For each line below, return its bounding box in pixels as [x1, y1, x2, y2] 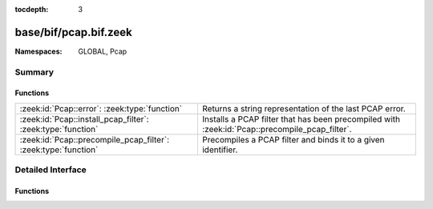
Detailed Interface [14, 164, 87, 175]
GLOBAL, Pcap [78, 46, 127, 56]
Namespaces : [14, 46, 63, 56]
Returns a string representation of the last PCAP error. [201, 102, 407, 114]
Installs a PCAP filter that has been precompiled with [201, 113, 401, 124]
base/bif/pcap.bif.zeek [14, 25, 132, 39]
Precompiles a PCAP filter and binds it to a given [201, 134, 385, 145]
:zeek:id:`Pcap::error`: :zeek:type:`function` [19, 102, 183, 114]
